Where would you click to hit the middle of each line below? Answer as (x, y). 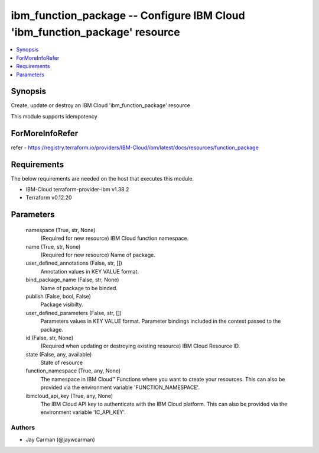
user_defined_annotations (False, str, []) (74, 263)
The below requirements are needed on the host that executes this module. (102, 178)
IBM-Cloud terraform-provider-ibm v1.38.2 (77, 189)
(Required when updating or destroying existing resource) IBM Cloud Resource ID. (140, 346)
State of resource (62, 363)
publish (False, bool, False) (58, 296)
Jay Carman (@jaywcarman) (61, 439)
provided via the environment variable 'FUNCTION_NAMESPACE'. (120, 387)
